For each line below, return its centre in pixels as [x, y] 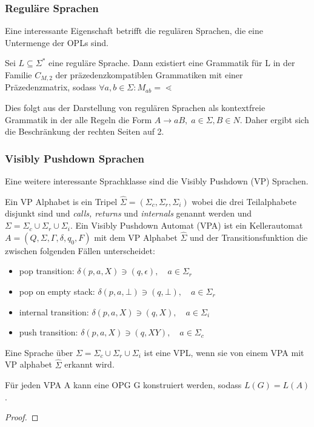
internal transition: [54, 311]
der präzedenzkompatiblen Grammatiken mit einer [149, 75]
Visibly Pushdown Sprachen [75, 158]
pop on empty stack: [57, 291]
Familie [18, 75]
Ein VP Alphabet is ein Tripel [61, 201]
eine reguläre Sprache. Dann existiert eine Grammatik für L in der [172, 63]
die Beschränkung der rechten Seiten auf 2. [85, 131]
